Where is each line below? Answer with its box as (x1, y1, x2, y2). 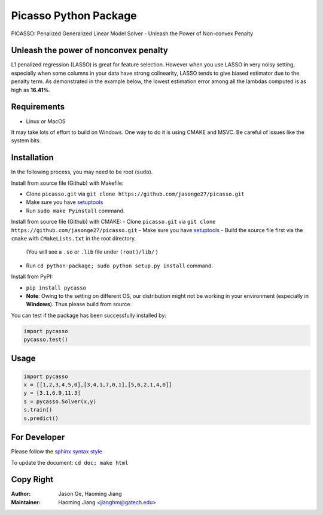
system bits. (11, 137, 41, 144)
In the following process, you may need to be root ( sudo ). (11, 168, 153, 176)
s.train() (23, 407, 53, 413)
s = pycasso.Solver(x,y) (23, 398, 97, 405)
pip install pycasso (26, 284, 87, 291)
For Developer (11, 432, 65, 443)
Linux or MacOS (26, 117, 66, 125)
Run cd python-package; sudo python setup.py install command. (26, 262, 214, 269)
